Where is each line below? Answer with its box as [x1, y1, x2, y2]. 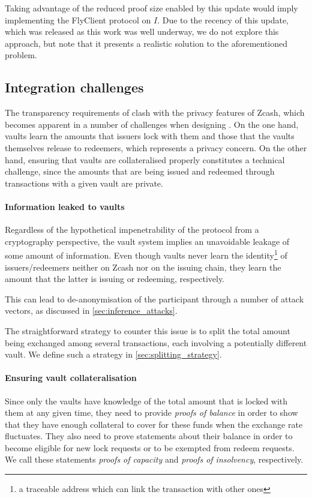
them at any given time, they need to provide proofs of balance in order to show [5, 406, 298, 419]
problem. [5, 49, 37, 61]
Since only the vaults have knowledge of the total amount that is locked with [5, 394, 288, 407]
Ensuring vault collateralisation [5, 371, 137, 384]
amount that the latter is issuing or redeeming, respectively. [5, 272, 225, 285]
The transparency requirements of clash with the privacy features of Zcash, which [5, 106, 305, 119]
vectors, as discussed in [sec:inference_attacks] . [5, 304, 178, 317]
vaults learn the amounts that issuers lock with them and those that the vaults [5, 130, 295, 142]
